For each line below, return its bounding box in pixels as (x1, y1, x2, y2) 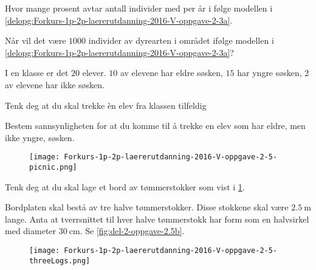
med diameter (5, 224, 57, 237)
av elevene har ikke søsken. (5, 78, 105, 91)
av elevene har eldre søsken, (120, 66, 223, 79)
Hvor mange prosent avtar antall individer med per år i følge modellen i (5, 2, 273, 14)
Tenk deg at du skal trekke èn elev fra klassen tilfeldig (5, 99, 207, 111)
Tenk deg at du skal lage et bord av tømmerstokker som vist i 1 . (5, 180, 245, 193)
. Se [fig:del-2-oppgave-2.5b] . (80, 224, 185, 237)
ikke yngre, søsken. (5, 131, 75, 144)
